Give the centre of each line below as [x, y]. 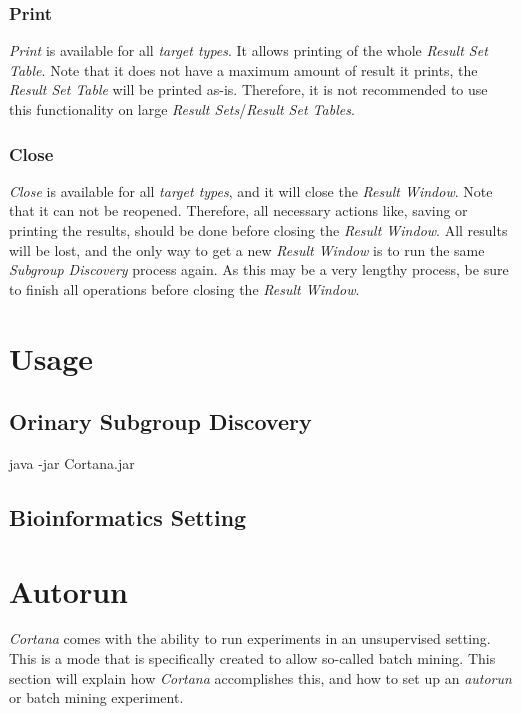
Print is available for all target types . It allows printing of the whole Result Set [248, 50]
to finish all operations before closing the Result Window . [184, 288]
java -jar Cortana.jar [72, 462]
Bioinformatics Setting [128, 516]
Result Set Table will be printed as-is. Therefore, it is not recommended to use [248, 89]
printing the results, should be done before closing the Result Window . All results [258, 230]
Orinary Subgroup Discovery [160, 421]
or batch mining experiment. [96, 697]
